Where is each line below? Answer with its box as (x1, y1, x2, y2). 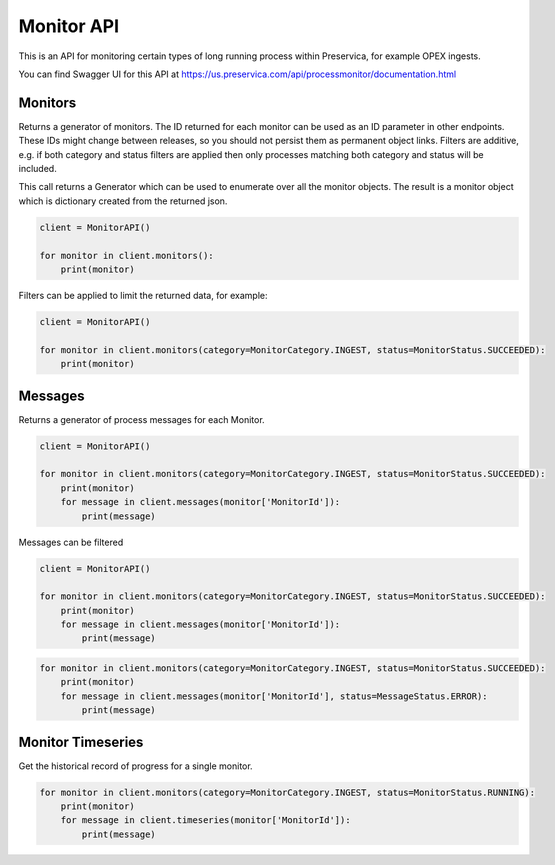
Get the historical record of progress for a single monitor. (18, 760, 254, 772)
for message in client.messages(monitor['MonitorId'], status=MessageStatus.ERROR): (60, 690, 489, 702)
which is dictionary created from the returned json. (18, 195, 228, 207)
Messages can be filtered (18, 536, 124, 548)
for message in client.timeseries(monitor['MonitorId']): (60, 815, 351, 826)
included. (18, 163, 57, 175)
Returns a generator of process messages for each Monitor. (18, 413, 265, 425)
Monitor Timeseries (18, 733, 144, 750)
